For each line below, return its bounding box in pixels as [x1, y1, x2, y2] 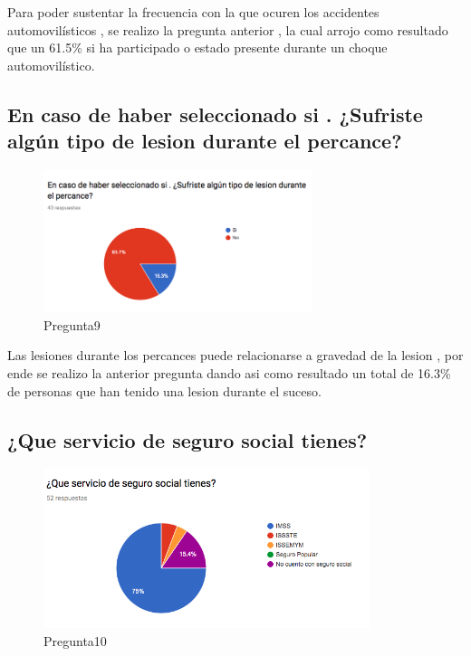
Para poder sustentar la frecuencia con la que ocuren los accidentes [7, 3, 380, 21]
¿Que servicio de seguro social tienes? [7, 425, 368, 453]
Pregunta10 [43, 631, 107, 650]
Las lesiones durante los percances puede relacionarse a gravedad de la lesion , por [7, 346, 464, 365]
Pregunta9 [43, 315, 101, 334]
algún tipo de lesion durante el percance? [7, 127, 402, 155]
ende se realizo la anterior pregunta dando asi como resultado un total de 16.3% [7, 364, 451, 383]
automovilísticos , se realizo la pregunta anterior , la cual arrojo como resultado [7, 20, 448, 39]
